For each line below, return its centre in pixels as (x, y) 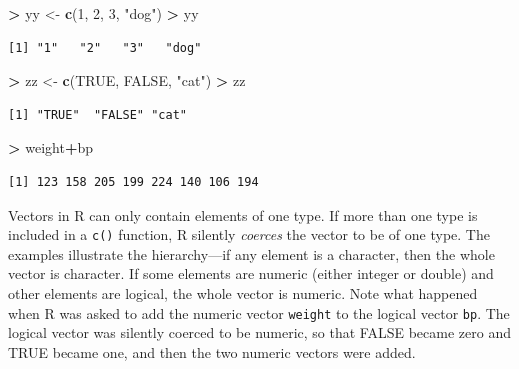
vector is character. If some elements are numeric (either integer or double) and (251, 273)
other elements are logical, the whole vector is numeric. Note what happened (243, 293)
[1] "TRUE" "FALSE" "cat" (97, 114)
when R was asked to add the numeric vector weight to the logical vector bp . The (259, 312)
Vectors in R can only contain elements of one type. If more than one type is (243, 214)
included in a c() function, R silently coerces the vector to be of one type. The (249, 234)
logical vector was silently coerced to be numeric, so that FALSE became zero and (259, 332)
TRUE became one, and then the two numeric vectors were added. (212, 351)
